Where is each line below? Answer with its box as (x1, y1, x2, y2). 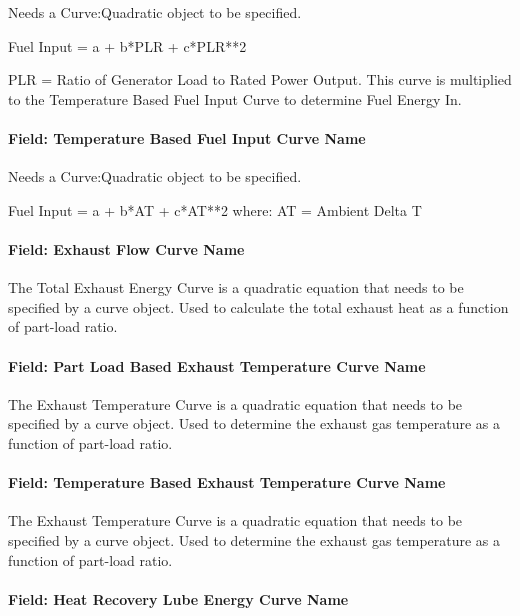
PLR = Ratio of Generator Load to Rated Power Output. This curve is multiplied (8, 69, 512, 90)
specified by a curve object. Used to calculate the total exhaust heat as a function (8, 296, 509, 317)
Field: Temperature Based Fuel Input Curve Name (8, 127, 366, 148)
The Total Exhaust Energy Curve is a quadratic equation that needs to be (8, 277, 464, 298)
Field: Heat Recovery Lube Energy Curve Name (8, 588, 349, 609)
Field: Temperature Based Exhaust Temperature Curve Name (8, 472, 446, 493)
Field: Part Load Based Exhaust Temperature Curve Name (8, 355, 426, 376)
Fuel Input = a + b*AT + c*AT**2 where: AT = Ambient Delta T (8, 199, 422, 220)
